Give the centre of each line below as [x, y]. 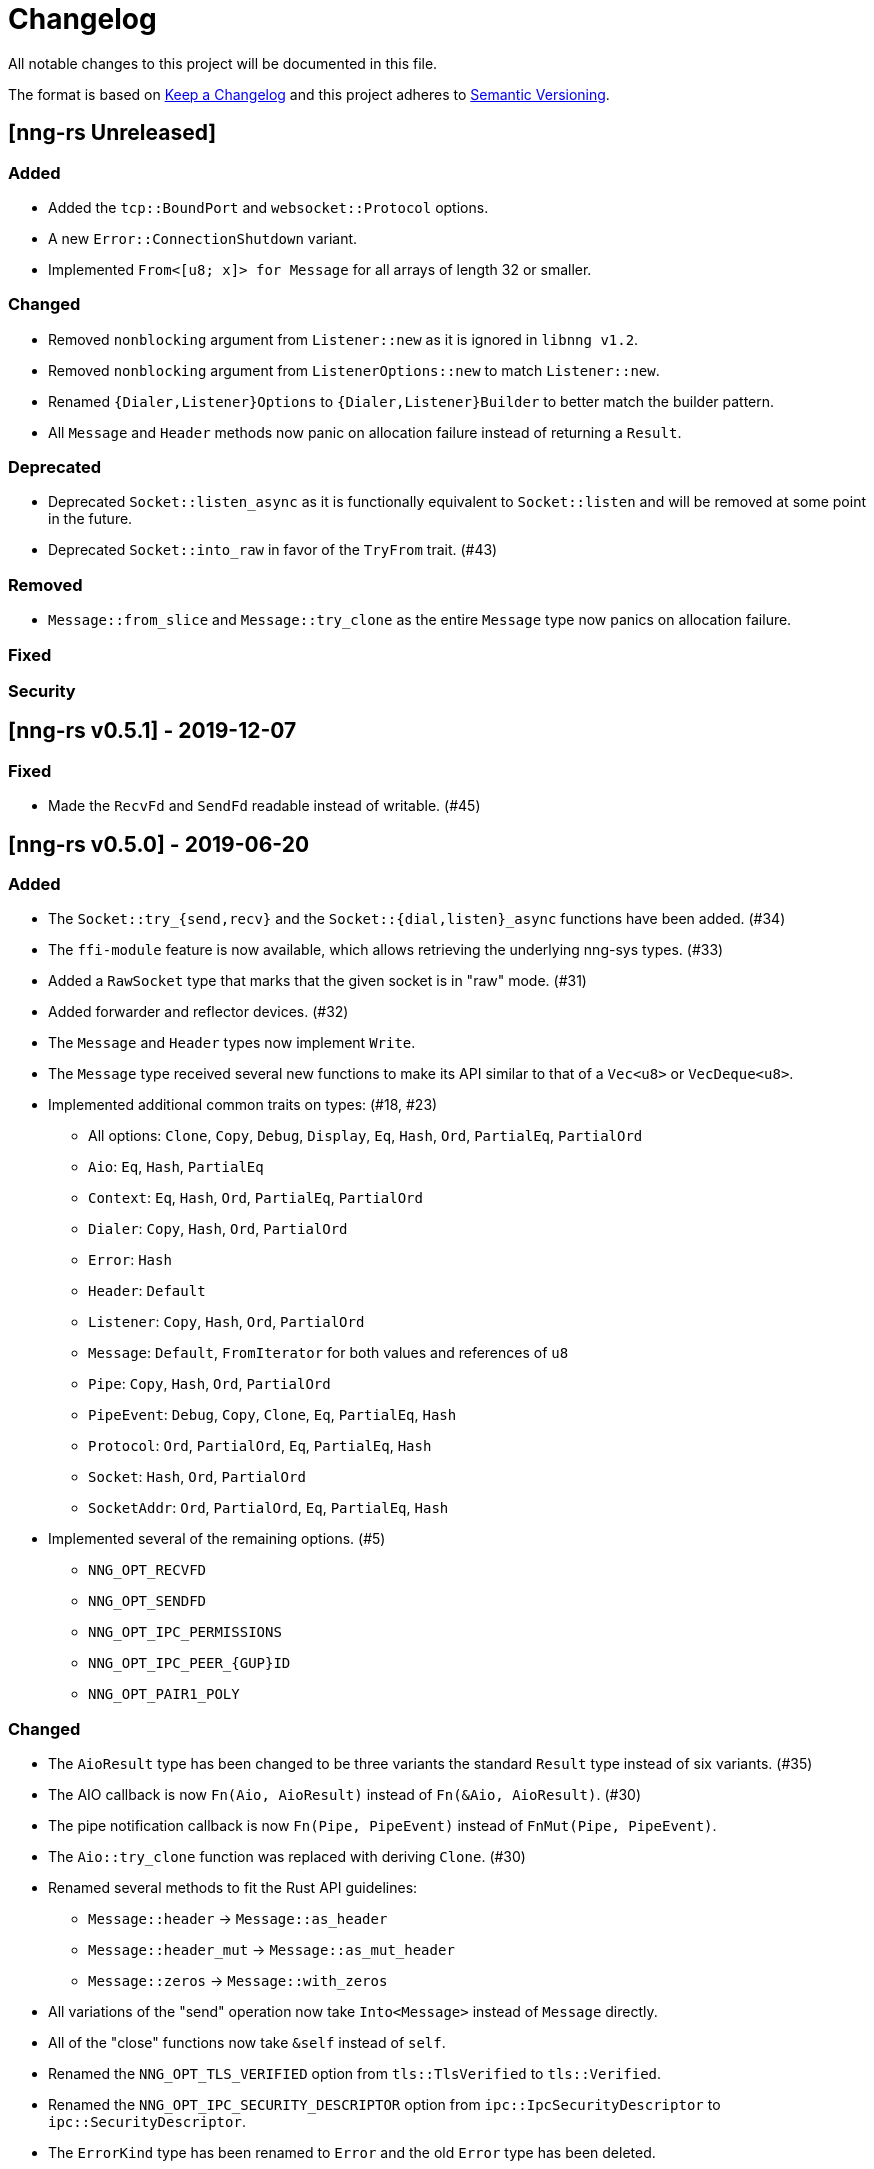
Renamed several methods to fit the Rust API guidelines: [233, 1888]
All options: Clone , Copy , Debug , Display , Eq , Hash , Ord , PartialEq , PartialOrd [365, 1136]
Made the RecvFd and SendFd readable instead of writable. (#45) [264, 806]
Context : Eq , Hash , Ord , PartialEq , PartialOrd [255, 1198]
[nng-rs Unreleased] [112, 133]
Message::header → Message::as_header [238, 1919]
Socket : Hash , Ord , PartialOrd [197, 1477]
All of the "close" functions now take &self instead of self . [247, 2043]
